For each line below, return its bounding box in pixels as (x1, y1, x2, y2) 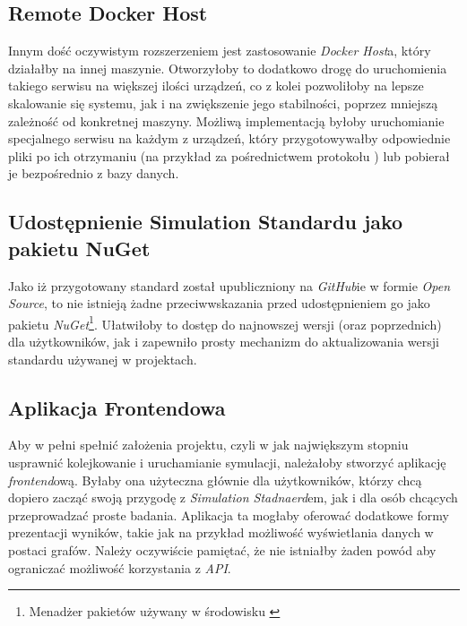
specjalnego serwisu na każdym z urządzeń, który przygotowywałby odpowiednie (8, 129, 451, 148)
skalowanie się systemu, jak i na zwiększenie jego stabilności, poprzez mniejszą (8, 93, 438, 112)
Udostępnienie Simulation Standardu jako (8, 208, 403, 236)
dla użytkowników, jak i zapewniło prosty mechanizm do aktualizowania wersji (8, 331, 439, 350)
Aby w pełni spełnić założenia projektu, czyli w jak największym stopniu (8, 435, 409, 454)
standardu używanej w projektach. (8, 349, 197, 368)
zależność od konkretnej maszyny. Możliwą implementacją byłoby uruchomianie (8, 111, 445, 130)
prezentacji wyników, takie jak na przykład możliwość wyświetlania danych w (8, 523, 434, 542)
